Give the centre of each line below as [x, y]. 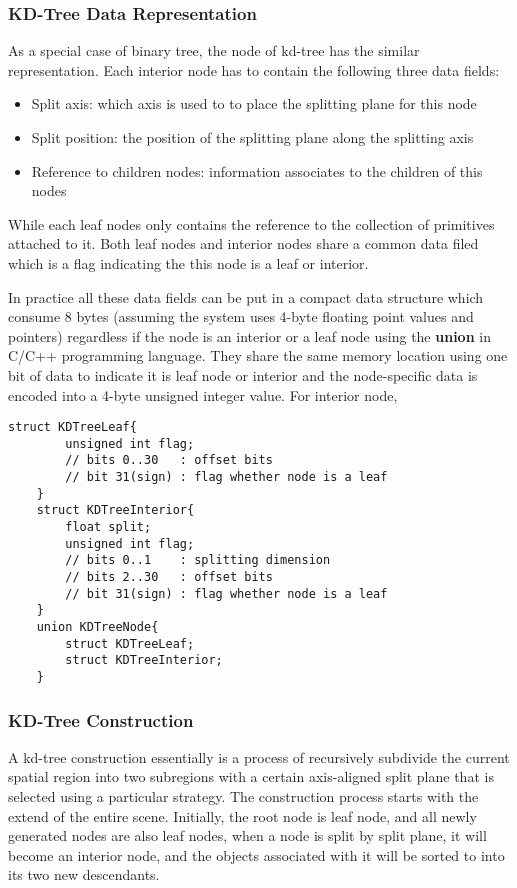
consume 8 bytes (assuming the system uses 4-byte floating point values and [241, 316]
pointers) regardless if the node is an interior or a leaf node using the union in [249, 335]
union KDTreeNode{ [97, 627]
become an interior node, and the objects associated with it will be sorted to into [256, 854]
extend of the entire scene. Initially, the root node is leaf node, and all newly [242, 815]
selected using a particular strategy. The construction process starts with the [243, 796]
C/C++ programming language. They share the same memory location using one [258, 355]
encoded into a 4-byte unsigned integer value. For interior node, [203, 394]
